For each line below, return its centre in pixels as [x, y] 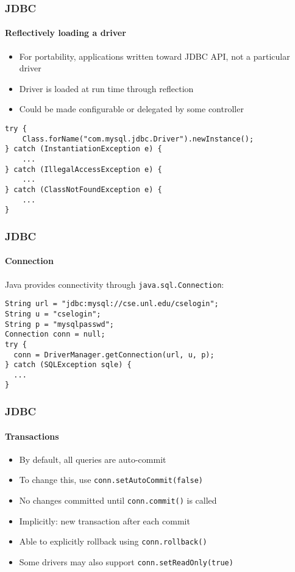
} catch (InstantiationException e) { [84, 149]
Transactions [32, 436]
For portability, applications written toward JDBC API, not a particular [155, 56]
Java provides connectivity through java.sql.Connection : [115, 284]
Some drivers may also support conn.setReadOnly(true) [126, 561]
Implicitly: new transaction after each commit [105, 520]
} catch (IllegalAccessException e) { [84, 169]
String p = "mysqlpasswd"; [59, 324]
